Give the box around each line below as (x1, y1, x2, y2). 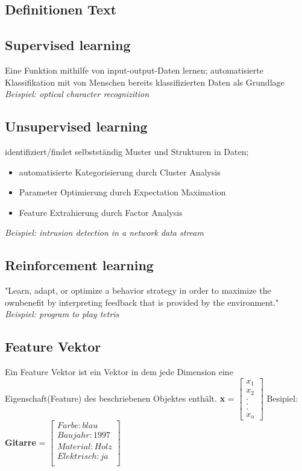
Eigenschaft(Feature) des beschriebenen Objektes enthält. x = (5, 391, 234, 404)
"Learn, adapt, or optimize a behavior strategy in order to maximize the (5, 284, 271, 297)
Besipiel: (266, 391, 298, 404)
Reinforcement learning (5, 256, 154, 274)
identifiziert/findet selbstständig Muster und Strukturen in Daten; (5, 145, 249, 157)
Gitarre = (5, 435, 46, 448)
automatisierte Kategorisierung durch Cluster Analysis (19, 165, 221, 178)
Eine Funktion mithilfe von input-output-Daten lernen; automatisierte (5, 63, 263, 76)
